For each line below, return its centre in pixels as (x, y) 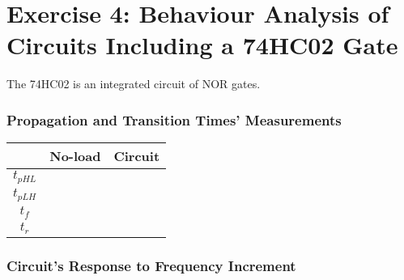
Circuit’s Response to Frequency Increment (151, 265)
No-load (75, 156)
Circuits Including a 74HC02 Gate (202, 45)
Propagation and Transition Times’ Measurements (174, 119)
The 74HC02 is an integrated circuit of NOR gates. (134, 84)
